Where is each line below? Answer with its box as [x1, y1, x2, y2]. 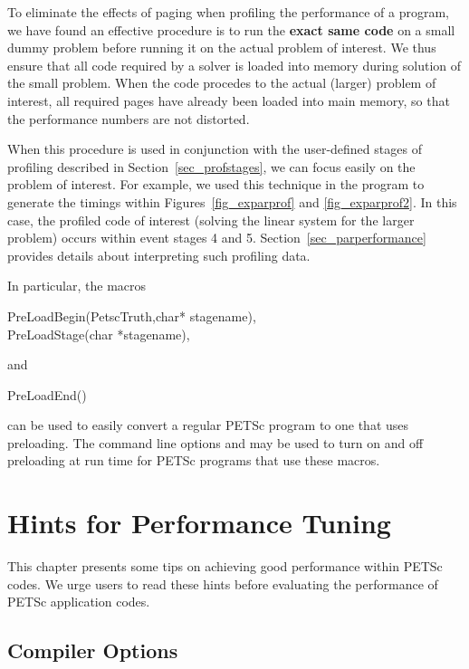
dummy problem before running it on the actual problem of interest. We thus [7, 38, 436, 57]
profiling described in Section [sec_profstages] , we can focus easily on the [7, 157, 416, 176]
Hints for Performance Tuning [7, 504, 391, 541]
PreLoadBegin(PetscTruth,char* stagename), [7, 306, 256, 325]
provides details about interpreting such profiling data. [7, 245, 311, 264]
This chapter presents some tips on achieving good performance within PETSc [7, 557, 443, 576]
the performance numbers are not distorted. [7, 109, 250, 128]
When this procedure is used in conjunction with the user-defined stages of [7, 139, 422, 158]
